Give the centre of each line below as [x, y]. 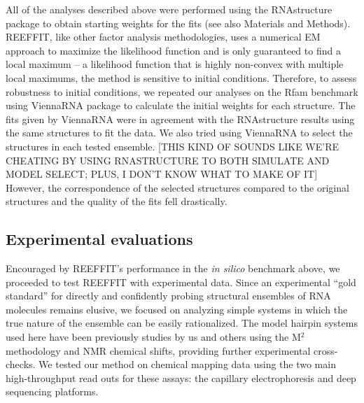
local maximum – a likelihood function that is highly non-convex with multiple [175, 64]
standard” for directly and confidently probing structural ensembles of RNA [168, 296]
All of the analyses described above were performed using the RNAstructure [169, 9]
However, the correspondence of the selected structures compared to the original [177, 187]
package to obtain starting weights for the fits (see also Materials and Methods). [178, 23]
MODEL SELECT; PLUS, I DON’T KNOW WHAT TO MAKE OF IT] [162, 174]
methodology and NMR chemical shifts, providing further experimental [158, 350]
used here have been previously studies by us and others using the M [153, 337]
